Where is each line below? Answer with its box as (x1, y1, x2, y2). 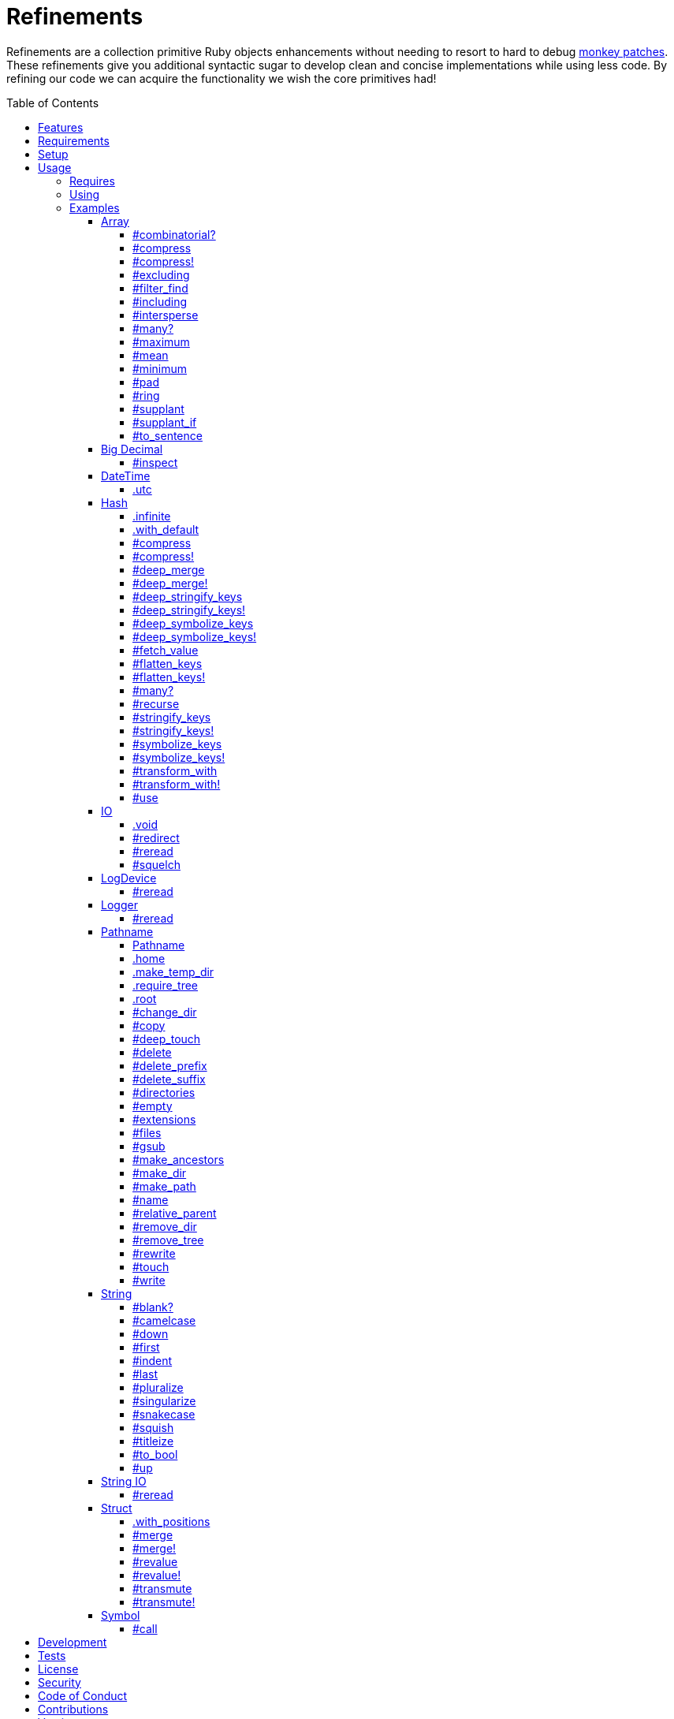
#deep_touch (132, 1031, 201, 1046)
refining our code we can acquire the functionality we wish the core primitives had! (6, 71, 437, 85)
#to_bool (132, 1447, 178, 1461)
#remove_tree (132, 1232, 204, 1247)
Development (38, 1635, 107, 1649)
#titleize (132, 1434, 174, 1448)
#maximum (132, 334, 190, 349)
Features (38, 120, 84, 134)
